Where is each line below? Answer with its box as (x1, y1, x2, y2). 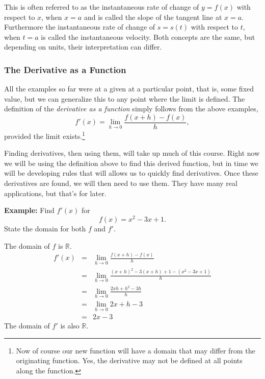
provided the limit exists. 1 (4, 129, 85, 141)
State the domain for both (4, 223, 86, 233)
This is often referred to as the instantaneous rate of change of (4, 2, 199, 12)
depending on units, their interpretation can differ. (4, 41, 162, 52)
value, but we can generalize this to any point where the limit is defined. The (4, 93, 245, 104)
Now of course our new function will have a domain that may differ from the (16, 345, 255, 356)
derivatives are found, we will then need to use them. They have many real (4, 178, 237, 188)
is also (60, 320, 79, 331)
